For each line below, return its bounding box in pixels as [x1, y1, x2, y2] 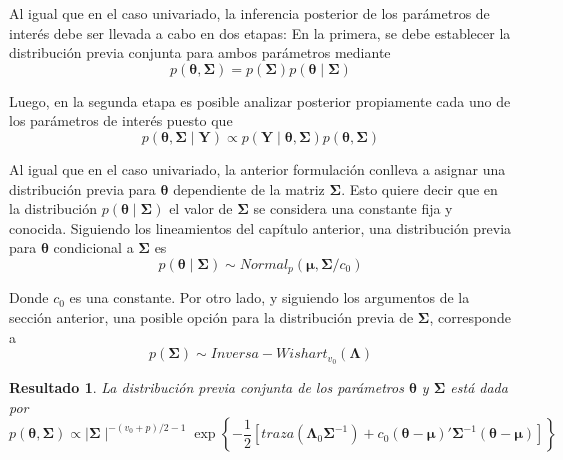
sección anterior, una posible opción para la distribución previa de [9, 306, 414, 327]
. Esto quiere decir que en [341, 178, 498, 199]
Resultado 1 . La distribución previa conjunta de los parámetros [9, 377, 404, 398]
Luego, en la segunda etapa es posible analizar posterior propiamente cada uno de [9, 90, 511, 111]
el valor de [169, 198, 233, 219]
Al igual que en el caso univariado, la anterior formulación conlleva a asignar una [9, 158, 506, 179]
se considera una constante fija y [253, 198, 453, 219]
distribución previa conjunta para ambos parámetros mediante [9, 42, 391, 63]
